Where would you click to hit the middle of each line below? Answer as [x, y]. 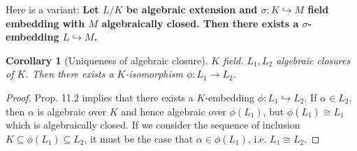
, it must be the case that [139, 138]
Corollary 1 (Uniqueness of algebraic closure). [107, 60]
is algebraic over [72, 111]
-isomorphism [154, 74]
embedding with [45, 23]
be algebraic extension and [192, 9]
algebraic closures [313, 60]
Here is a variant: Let [52, 9]
